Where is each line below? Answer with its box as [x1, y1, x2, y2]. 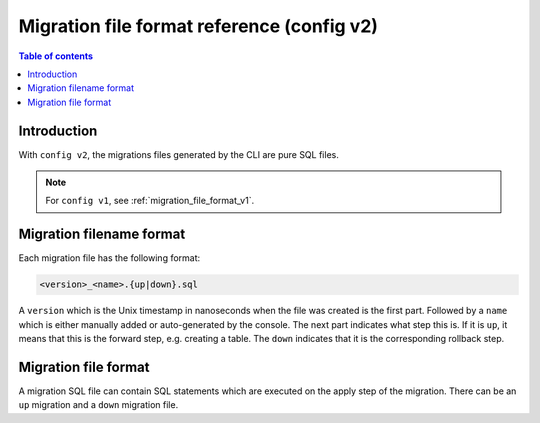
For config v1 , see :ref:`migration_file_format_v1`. [45, 195, 255, 207]
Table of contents [18, 50, 94, 62]
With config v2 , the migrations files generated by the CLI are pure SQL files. [18, 148, 339, 160]
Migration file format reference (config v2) [18, 15, 379, 37]
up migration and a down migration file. [18, 399, 179, 411]
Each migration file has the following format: [18, 252, 201, 264]
